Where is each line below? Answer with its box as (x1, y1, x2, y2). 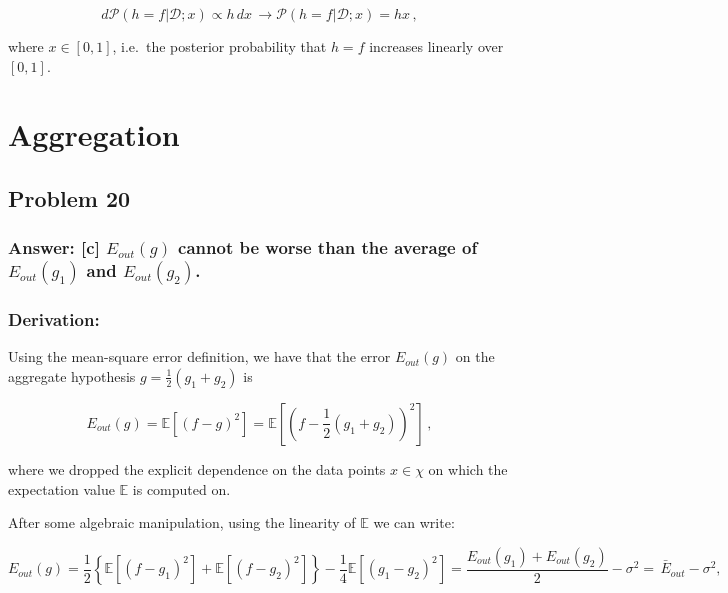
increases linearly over (369, 36, 504, 56)
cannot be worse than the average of (178, 235, 478, 260)
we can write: (373, 512, 455, 533)
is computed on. (132, 478, 231, 499)
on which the (428, 458, 508, 479)
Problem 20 (8, 182, 131, 213)
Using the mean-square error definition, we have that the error (8, 346, 391, 367)
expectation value (8, 478, 115, 499)
